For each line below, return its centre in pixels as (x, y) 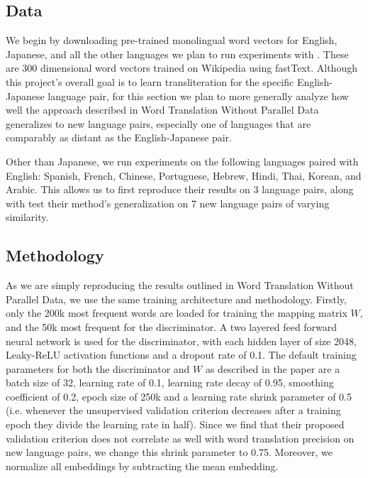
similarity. (27, 217)
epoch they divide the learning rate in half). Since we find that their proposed (175, 424)
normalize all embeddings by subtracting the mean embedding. (142, 466)
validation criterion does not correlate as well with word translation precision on (180, 438)
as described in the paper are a (273, 368)
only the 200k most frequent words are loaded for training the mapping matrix (177, 313)
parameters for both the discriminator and (98, 368)
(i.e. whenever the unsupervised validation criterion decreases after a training (173, 410)
